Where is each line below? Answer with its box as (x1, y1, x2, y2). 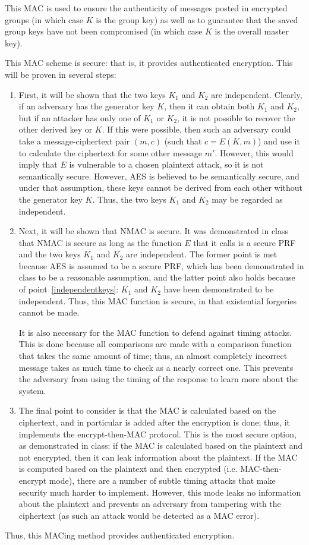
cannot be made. (18, 306, 80, 319)
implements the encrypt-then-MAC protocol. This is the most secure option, (18, 427, 297, 440)
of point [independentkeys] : (18, 283, 119, 295)
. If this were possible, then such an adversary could (102, 123, 291, 136)
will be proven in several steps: (5, 68, 116, 80)
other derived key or (18, 123, 93, 136)
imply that (18, 158, 58, 171)
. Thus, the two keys (92, 193, 166, 205)
